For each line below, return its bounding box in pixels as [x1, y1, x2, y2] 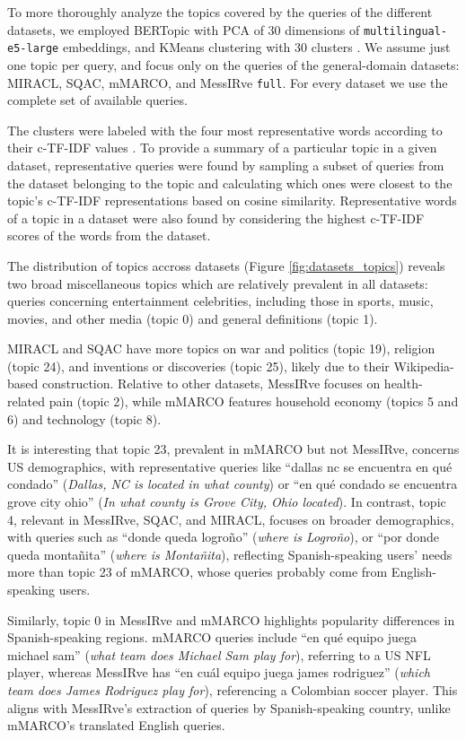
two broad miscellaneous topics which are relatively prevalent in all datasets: [7, 274, 428, 292]
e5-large [7, 42, 59, 56]
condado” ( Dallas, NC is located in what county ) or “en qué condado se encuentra [7, 474, 458, 493]
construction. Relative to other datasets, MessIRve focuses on [41, 374, 381, 393]
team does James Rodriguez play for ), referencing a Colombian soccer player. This [7, 680, 458, 699]
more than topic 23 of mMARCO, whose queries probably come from [7, 562, 388, 581]
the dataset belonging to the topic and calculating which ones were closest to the [7, 173, 453, 192]
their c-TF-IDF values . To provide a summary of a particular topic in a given [7, 138, 437, 157]
